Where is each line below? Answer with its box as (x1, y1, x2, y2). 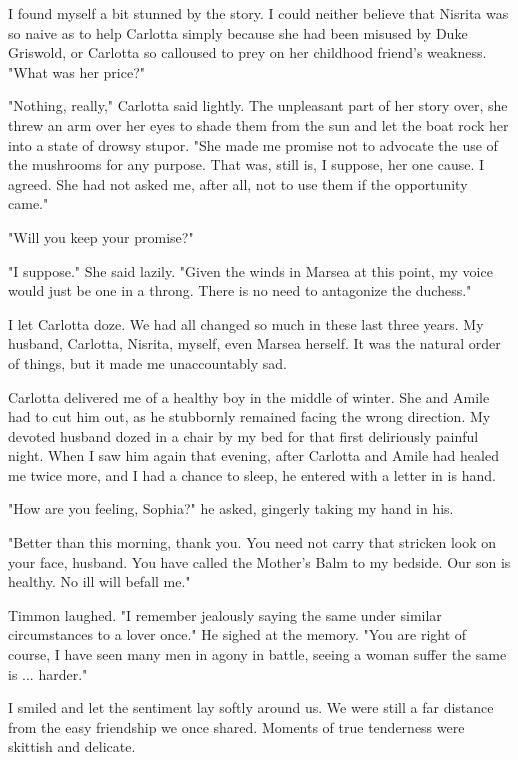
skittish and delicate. (8, 736, 136, 757)
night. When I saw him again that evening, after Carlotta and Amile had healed (8, 445, 499, 466)
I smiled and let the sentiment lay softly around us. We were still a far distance (8, 697, 494, 718)
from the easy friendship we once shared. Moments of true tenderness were (8, 716, 465, 737)
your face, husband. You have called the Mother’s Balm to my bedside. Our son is (8, 551, 511, 572)
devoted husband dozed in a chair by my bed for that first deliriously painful (8, 425, 479, 446)
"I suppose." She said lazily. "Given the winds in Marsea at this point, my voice (8, 260, 493, 281)
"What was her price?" (8, 61, 146, 82)
